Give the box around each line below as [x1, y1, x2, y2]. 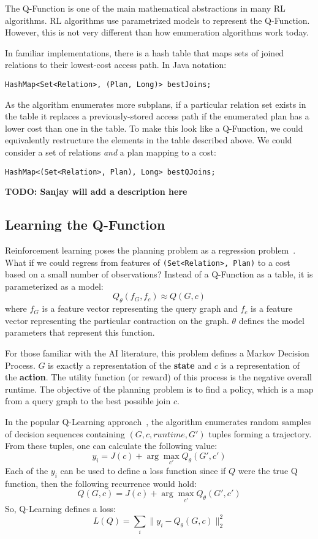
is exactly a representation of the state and [48, 358, 211, 371]
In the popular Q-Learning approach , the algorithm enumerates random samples [5, 415, 311, 428]
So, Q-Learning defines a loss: [5, 502, 116, 514]
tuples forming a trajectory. [208, 427, 312, 440]
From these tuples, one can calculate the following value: [5, 439, 218, 452]
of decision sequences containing [5, 427, 125, 440]
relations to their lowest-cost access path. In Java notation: [5, 58, 227, 71]
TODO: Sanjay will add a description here [5, 185, 187, 198]
